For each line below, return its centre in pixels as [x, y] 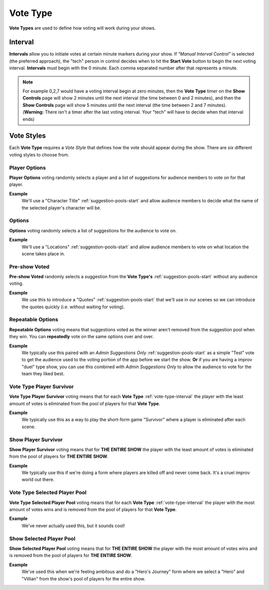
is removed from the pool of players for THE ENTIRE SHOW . [71, 556]
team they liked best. [43, 374]
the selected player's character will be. [62, 208]
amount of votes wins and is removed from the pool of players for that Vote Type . [93, 510]
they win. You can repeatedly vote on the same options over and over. [81, 337]
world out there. [38, 480]
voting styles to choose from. [39, 154]
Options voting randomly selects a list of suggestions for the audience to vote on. [93, 230]
